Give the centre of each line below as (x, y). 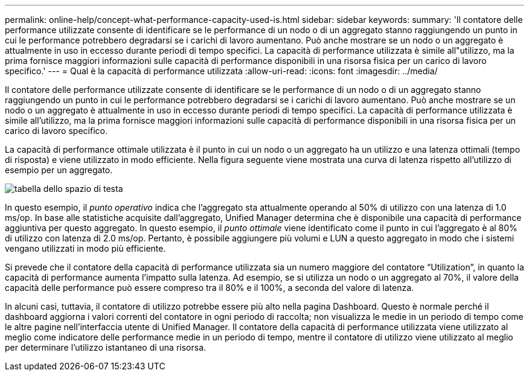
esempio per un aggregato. (59, 170)
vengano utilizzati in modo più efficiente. (85, 248)
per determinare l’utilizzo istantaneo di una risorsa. (106, 347)
